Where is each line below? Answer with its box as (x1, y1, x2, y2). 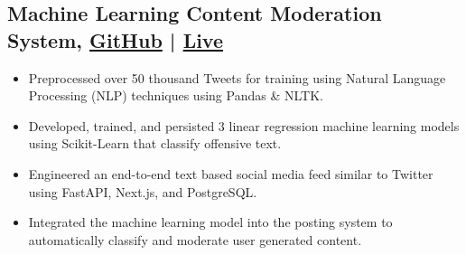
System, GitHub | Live (7, 25, 223, 53)
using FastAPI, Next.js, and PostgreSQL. (28, 182, 257, 201)
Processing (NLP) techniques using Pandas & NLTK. (28, 86, 323, 105)
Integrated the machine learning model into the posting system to (28, 212, 393, 231)
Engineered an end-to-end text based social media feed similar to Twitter (28, 164, 433, 183)
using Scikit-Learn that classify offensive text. (28, 134, 282, 153)
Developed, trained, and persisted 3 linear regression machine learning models (28, 116, 460, 135)
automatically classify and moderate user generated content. (28, 230, 362, 249)
